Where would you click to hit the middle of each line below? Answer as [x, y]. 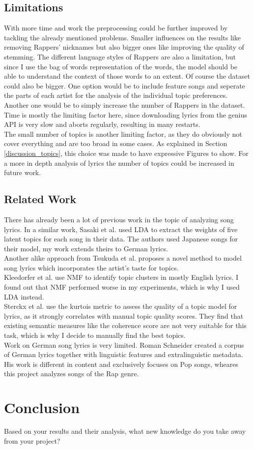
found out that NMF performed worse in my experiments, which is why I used [122, 287]
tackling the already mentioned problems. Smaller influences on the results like [122, 37]
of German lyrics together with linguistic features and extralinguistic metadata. [124, 354]
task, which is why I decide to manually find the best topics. [95, 335]
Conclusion [42, 407]
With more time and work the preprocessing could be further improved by [116, 28]
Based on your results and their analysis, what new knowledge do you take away [125, 431]
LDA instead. [24, 296]
